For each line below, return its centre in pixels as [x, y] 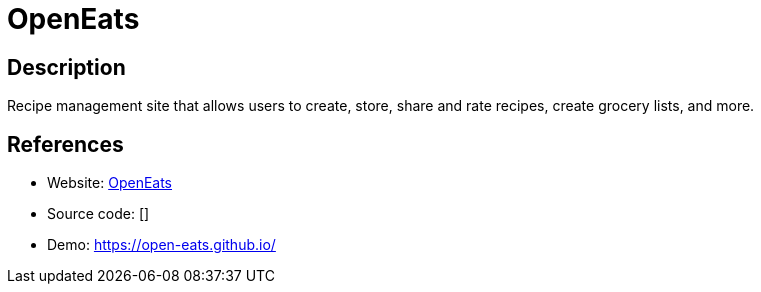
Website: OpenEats [110, 183]
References [65, 144]
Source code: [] [98, 214]
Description [66, 67]
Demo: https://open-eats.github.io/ [161, 245]
